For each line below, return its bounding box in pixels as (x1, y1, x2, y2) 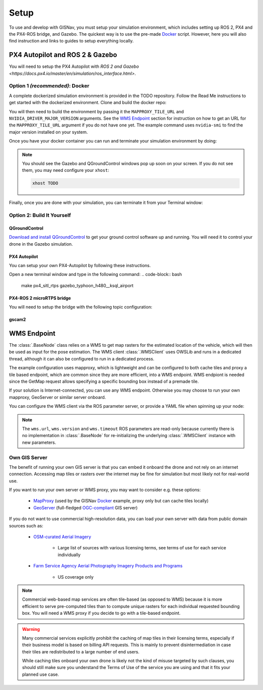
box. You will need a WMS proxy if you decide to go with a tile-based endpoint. (22, 610, 181, 616)
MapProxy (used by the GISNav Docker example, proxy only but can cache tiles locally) (33, 498, 209, 504)
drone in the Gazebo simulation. (9, 241, 73, 247)
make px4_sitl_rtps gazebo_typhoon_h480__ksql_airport (21, 282, 134, 288)
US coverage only (57, 574, 94, 580)
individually (57, 552, 81, 558)
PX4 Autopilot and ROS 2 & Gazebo (9, 51, 117, 59)
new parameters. (22, 439, 56, 445)
